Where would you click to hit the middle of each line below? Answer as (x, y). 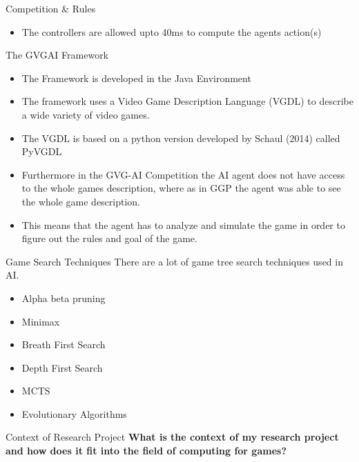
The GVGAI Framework (57, 55)
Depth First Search (62, 367)
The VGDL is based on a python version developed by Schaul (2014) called (181, 138)
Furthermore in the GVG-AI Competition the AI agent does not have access (183, 174)
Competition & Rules (51, 8)
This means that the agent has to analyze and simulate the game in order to (183, 224)
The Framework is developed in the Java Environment (136, 78)
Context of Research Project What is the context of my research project (172, 437)
